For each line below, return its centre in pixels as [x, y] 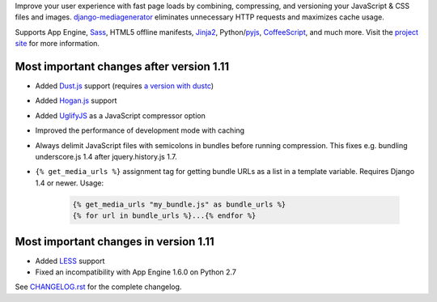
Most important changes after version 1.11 [122, 66]
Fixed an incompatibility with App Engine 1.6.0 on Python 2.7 [136, 272]
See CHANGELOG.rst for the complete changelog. [98, 287]
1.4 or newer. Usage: [70, 183]
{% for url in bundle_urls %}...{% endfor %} [164, 216]
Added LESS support [70, 261]
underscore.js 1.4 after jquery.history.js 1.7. [106, 157]
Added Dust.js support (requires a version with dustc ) [125, 86]
